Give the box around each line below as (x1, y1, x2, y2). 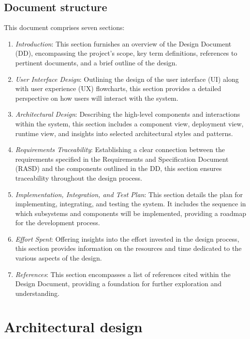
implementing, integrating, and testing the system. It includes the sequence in (15, 199, 246, 209)
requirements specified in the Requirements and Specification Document (15, 154, 229, 164)
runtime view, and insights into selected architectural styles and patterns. (15, 128, 233, 138)
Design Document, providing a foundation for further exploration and (15, 278, 221, 289)
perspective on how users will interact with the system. (15, 92, 178, 103)
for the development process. (15, 217, 100, 228)
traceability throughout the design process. (15, 172, 142, 183)
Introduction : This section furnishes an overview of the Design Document (15, 38, 232, 48)
